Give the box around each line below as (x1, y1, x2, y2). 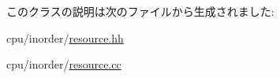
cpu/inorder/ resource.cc (6, 56, 121, 72)
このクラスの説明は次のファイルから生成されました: (6, 3, 274, 19)
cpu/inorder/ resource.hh (6, 29, 124, 46)
